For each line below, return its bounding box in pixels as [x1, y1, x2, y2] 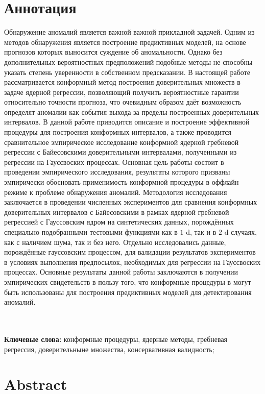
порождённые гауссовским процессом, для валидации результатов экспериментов [4, 247, 256, 257]
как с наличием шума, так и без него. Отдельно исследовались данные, [4, 236, 226, 247]
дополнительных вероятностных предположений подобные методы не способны [4, 56, 253, 67]
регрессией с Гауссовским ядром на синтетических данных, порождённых [4, 216, 234, 227]
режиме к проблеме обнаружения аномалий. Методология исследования [4, 186, 227, 197]
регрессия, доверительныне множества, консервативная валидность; [4, 343, 214, 354]
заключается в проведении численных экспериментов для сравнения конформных [4, 196, 257, 207]
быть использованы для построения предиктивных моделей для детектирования [4, 286, 252, 297]
